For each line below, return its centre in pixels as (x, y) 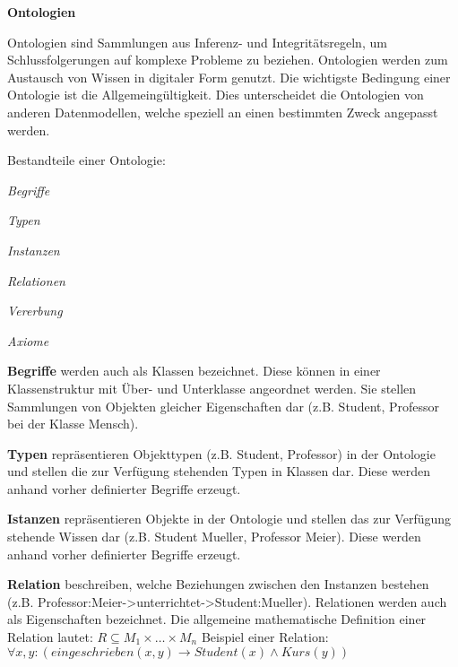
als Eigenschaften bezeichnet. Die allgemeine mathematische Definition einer (217, 619)
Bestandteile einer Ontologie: (86, 160)
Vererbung (35, 311)
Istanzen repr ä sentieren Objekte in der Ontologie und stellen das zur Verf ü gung (229, 519)
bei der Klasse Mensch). (73, 424)
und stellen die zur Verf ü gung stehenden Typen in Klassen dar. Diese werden (219, 471)
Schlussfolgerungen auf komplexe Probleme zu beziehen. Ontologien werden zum (228, 60)
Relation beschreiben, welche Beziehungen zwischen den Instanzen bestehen (218, 584)
